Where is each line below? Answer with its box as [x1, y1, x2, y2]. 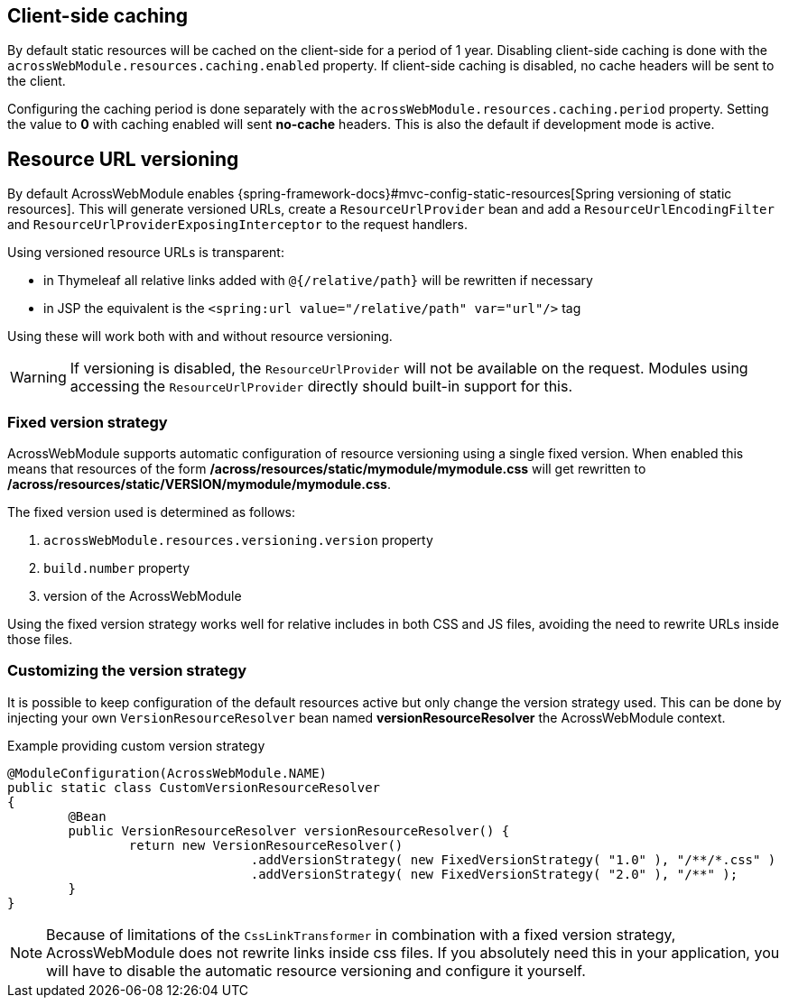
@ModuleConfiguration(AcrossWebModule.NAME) [7, 765, 328, 780]
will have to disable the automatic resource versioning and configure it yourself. [46, 961, 586, 980]
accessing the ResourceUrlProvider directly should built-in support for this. [70, 377, 573, 396]
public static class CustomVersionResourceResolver [7, 779, 381, 795]
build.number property [43, 560, 190, 576]
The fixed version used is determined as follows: [7, 504, 296, 521]
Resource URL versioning [7, 147, 239, 171]
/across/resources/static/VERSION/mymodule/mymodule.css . [7, 476, 392, 493]
